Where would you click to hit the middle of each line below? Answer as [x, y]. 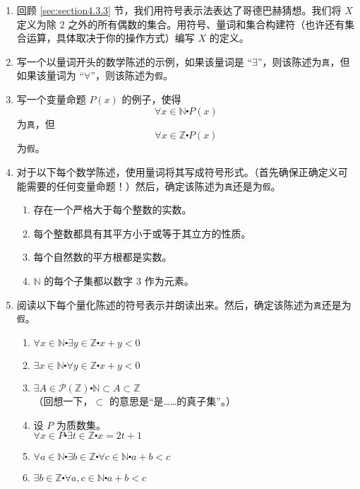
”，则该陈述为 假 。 [132, 75]
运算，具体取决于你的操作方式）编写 [110, 38]
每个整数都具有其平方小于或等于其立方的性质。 [142, 233]
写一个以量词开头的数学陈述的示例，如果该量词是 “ [134, 61]
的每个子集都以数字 [89, 281]
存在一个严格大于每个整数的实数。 [113, 210]
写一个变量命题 [51, 99]
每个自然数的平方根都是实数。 [103, 257]
